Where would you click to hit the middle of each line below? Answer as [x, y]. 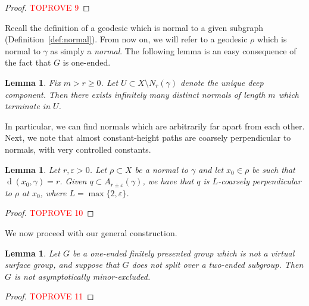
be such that [274, 169]
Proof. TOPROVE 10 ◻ [49, 213]
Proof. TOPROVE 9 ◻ [47, 7]
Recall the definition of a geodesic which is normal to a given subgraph [134, 27]
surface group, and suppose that [62, 265]
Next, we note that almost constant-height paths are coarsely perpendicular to [148, 137]
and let [211, 169]
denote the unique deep [222, 82]
